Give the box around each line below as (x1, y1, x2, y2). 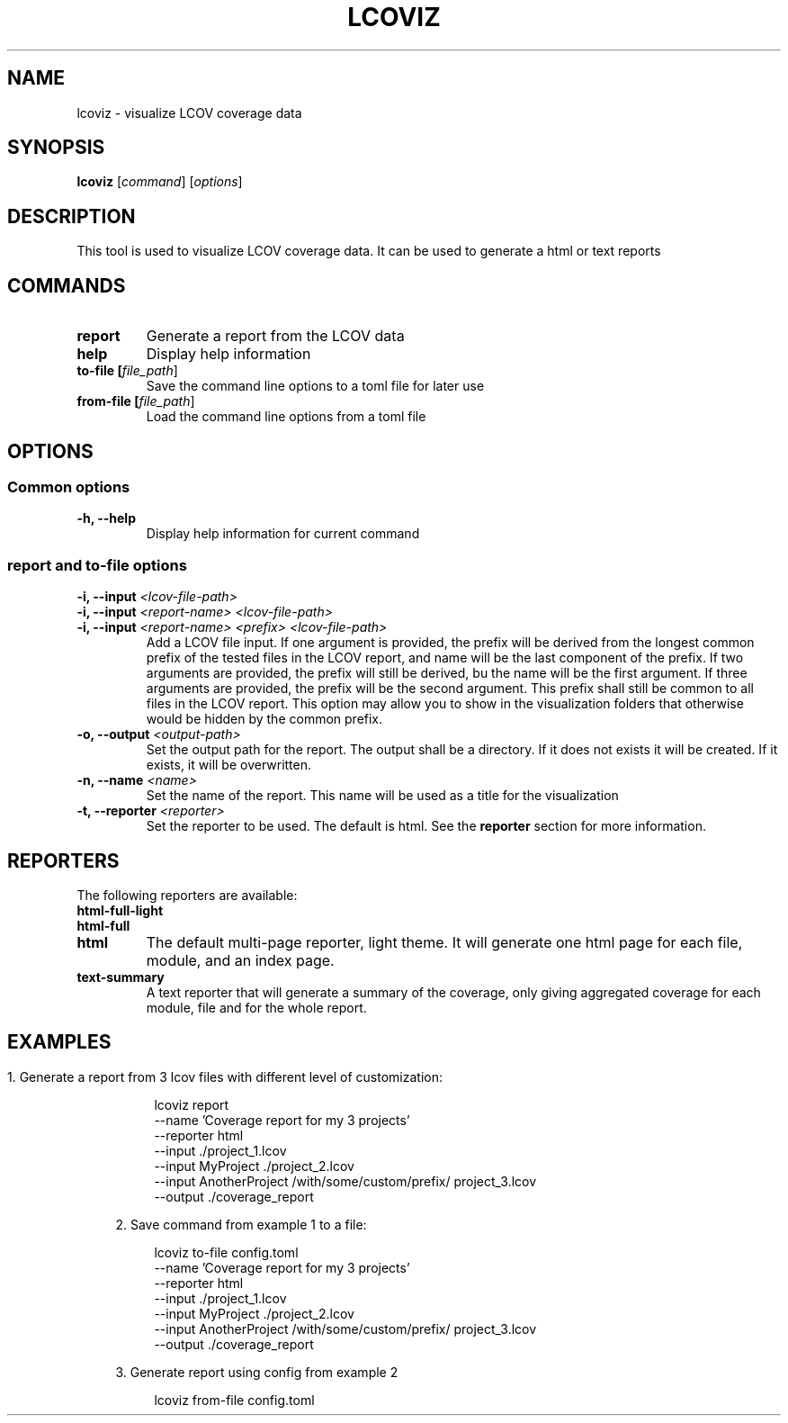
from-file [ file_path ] (76, 393, 195, 410)
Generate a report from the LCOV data (146, 327, 405, 346)
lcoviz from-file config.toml (154, 1391, 315, 1408)
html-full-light (76, 902, 164, 918)
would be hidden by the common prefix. (146, 711, 383, 727)
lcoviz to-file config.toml (154, 1244, 299, 1260)
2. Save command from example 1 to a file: (115, 1216, 367, 1232)
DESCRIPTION (7, 204, 136, 228)
